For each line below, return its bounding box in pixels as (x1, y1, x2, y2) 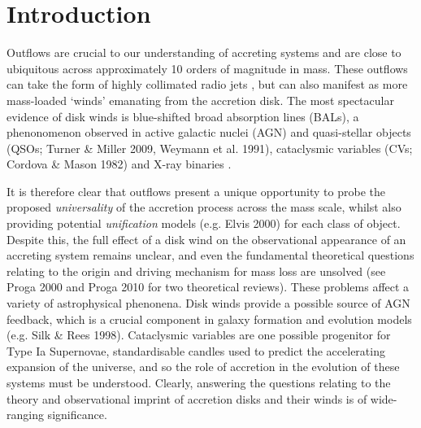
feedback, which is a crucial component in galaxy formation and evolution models (7, 310, 412, 327)
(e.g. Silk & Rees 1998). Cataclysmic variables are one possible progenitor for (7, 326, 391, 343)
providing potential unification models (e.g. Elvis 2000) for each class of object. (7, 215, 401, 232)
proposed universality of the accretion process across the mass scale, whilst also (7, 199, 401, 216)
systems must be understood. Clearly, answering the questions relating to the (7, 374, 391, 391)
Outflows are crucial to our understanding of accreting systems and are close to (7, 44, 401, 61)
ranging (7, 406, 44, 423)
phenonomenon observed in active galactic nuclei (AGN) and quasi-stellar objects (7, 124, 411, 141)
